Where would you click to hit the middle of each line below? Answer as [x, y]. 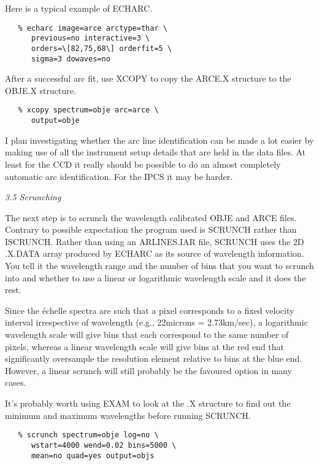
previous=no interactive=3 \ [90, 38]
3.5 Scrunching [33, 197]
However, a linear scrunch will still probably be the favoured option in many [148, 370]
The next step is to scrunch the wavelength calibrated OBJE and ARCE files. [151, 217]
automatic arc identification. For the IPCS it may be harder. [119, 176]
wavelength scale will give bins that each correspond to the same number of [147, 334]
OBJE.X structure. [40, 90]
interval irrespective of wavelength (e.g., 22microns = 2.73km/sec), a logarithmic [156, 322]
